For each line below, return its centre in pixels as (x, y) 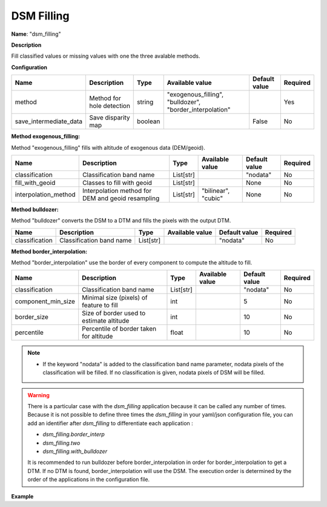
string (145, 102)
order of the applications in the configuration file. (89, 480)
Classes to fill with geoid (117, 183)
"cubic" (213, 198)
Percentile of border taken (119, 329)
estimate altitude (106, 321)
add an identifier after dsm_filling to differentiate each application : (110, 423)
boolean (149, 121)
